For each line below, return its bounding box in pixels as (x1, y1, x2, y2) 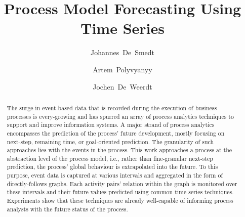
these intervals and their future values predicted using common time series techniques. (7, 188, 234, 196)
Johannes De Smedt (90, 47, 155, 58)
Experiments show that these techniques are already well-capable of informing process (7, 196, 233, 205)
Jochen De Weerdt (93, 81, 152, 92)
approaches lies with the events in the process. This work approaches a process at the (7, 146, 232, 154)
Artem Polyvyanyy (93, 64, 152, 74)
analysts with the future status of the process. (7, 204, 128, 213)
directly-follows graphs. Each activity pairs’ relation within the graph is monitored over (7, 179, 237, 188)
